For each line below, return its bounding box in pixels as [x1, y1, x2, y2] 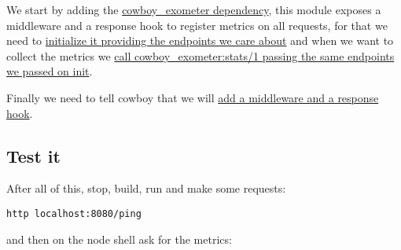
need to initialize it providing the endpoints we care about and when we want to [6, 32, 394, 49]
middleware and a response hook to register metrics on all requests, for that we [6, 17, 388, 33]
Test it [6, 143, 61, 167]
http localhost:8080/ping [6, 208, 142, 219]
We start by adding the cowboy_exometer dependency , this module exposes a [6, 2, 381, 17]
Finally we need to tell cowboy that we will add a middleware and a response [6, 89, 379, 105]
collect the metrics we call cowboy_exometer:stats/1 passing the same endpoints [6, 47, 395, 64]
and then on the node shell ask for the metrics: [6, 230, 232, 247]
